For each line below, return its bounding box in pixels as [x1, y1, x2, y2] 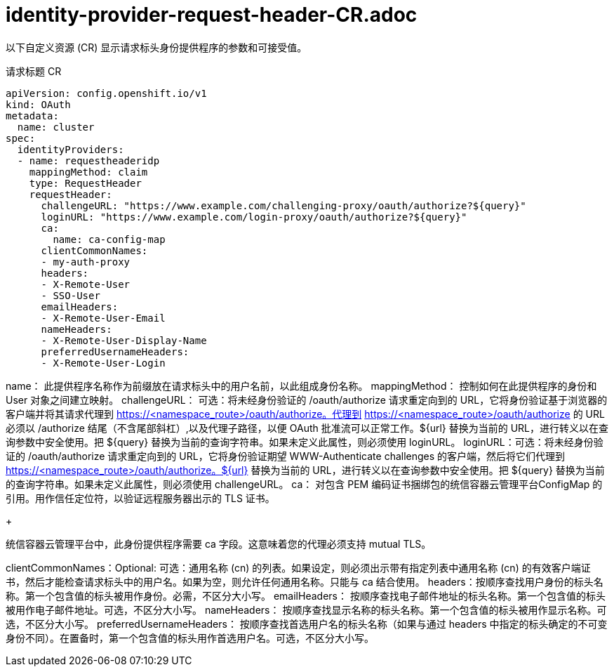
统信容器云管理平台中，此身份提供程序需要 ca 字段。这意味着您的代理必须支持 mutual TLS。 [6, 537, 432, 550]
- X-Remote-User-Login [41, 357, 166, 369]
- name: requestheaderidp [17, 154, 160, 166]
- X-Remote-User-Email [41, 312, 166, 324]
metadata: [6, 110, 59, 121]
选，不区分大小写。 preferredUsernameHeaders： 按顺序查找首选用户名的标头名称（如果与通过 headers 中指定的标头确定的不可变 [6, 617, 608, 630]
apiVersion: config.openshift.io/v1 [6, 87, 207, 99]
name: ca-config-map [53, 233, 166, 245]
